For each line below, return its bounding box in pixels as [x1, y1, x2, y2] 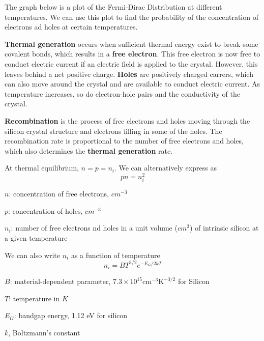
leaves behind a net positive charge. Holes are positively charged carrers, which [5, 68, 253, 79]
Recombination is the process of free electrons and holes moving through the [5, 115, 250, 126]
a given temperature [5, 232, 68, 243]
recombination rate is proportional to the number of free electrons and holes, [5, 135, 244, 146]
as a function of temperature [71, 249, 160, 260]
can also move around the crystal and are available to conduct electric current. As [5, 78, 260, 89]
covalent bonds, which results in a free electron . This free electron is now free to [5, 48, 260, 59]
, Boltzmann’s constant [8, 327, 80, 337]
